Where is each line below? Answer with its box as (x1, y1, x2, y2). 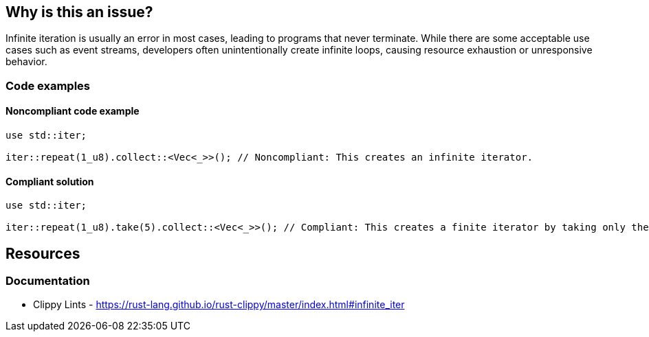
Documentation (5, 274, 90, 288)
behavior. (5, 56, 47, 68)
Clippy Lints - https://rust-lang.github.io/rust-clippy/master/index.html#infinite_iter (33, 299, 405, 311)
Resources (5, 244, 80, 262)
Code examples (5, 78, 91, 93)
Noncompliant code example (5, 105, 140, 117)
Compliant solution (5, 175, 94, 187)
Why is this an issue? (5, 3, 153, 21)
